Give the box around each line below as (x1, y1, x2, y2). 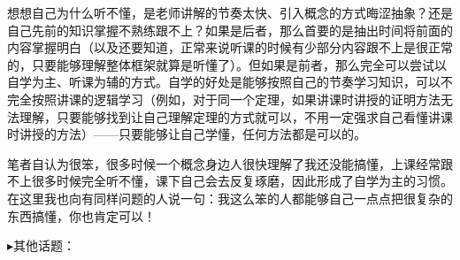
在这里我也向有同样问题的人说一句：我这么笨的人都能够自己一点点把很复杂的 (7, 188, 453, 207)
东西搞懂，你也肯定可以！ (7, 206, 156, 225)
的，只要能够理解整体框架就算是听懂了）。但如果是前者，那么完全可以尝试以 (7, 55, 447, 73)
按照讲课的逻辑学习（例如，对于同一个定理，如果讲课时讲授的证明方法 (31, 89, 441, 108)
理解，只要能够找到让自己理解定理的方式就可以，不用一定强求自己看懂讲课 (19, 107, 453, 126)
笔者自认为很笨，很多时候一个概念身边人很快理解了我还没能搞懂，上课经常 (7, 154, 441, 172)
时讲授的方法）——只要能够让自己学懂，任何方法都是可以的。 (7, 125, 366, 143)
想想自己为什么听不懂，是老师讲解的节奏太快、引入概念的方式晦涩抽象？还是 (7, 4, 453, 21)
